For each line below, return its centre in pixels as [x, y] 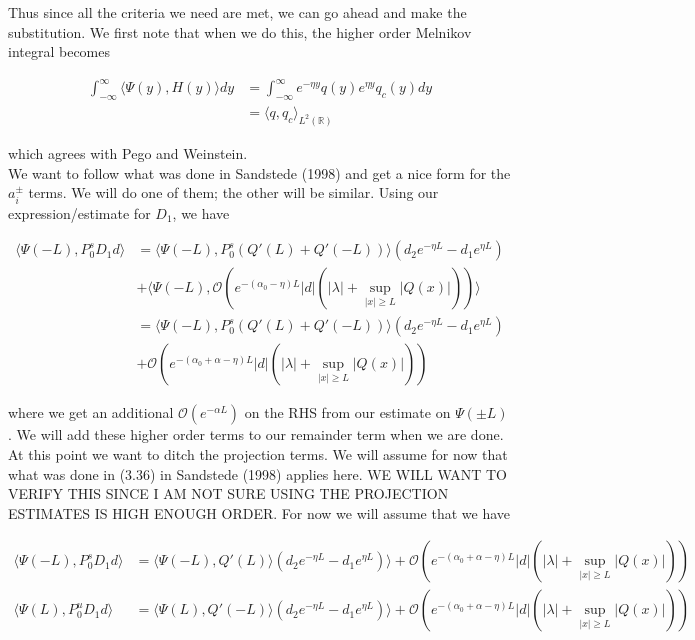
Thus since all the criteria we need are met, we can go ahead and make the [237, 12]
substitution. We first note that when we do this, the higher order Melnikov [240, 31]
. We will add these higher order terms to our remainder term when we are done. [256, 434]
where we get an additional [91, 412]
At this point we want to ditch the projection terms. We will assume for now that [258, 453]
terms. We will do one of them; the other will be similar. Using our [233, 192]
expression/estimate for [79, 212]
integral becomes [59, 51]
